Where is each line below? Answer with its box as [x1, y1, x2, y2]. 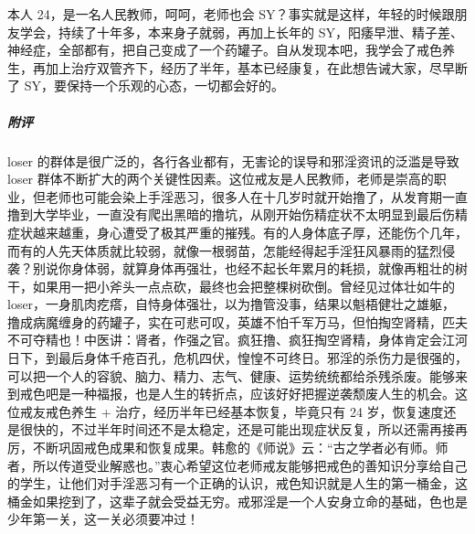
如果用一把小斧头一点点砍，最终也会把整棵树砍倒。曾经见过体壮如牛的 [32, 276, 455, 295]
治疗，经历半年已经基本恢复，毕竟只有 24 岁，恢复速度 [115, 401, 444, 421]
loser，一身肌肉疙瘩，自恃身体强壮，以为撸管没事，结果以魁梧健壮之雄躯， [7, 294, 456, 314]
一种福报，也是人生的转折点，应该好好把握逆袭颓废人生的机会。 [70, 384, 455, 403]
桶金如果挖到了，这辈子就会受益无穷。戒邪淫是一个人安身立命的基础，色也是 [7, 491, 468, 510]
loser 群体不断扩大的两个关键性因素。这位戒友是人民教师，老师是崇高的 [7, 169, 434, 188]
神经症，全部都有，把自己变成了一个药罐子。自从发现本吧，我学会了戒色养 [7, 40, 455, 59]
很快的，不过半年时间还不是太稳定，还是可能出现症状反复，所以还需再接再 [19, 420, 468, 439]
